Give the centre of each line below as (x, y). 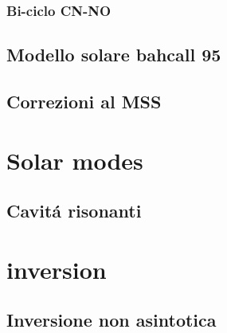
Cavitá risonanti (74, 211)
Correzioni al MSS (84, 102)
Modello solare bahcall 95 (114, 55)
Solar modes (75, 160)
